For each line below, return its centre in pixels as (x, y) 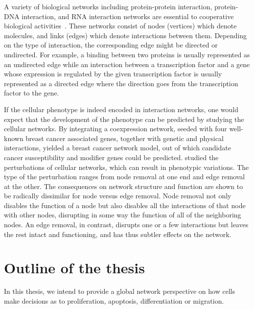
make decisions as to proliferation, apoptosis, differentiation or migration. (114, 300)
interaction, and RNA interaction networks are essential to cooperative (128, 16)
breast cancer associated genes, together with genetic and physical (125, 138)
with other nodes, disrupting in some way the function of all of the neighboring (123, 215)
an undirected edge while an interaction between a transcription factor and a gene (127, 64)
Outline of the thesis (74, 268)
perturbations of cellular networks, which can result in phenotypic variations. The (127, 167)
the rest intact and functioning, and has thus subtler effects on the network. (118, 234)
